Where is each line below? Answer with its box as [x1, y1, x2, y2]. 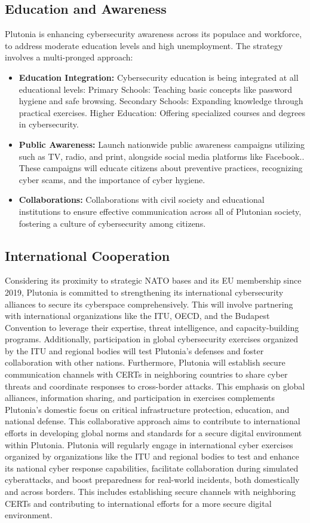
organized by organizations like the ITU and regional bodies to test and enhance [5, 450, 299, 463]
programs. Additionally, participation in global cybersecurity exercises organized [5, 333, 299, 345]
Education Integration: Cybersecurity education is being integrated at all [19, 71, 299, 83]
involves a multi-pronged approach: [5, 51, 133, 63]
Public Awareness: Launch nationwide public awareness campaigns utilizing [19, 138, 305, 150]
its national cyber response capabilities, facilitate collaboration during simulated [5, 461, 299, 474]
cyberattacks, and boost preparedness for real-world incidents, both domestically [5, 473, 300, 486]
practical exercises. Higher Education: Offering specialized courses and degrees [19, 106, 305, 118]
